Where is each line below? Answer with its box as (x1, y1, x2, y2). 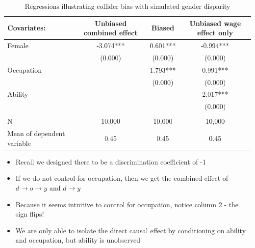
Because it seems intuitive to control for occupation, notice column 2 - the (15, 199, 239, 209)
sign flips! (15, 209, 44, 219)
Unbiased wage (189, 18, 241, 28)
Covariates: (7, 23, 46, 33)
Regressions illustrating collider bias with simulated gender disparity (25, 1, 230, 11)
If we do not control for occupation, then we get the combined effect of (15, 173, 229, 183)
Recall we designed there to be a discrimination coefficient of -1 (15, 156, 206, 166)
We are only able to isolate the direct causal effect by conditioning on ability (15, 225, 246, 235)
